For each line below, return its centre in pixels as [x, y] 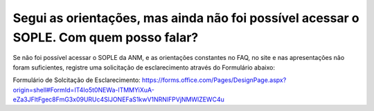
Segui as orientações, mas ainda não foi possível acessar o [186, 18]
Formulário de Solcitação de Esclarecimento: [77, 80]
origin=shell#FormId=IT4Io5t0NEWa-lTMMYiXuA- [84, 90]
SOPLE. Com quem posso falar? [106, 37]
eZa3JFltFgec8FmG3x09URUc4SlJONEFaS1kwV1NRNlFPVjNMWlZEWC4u [118, 99]
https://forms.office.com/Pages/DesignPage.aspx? [214, 80]
